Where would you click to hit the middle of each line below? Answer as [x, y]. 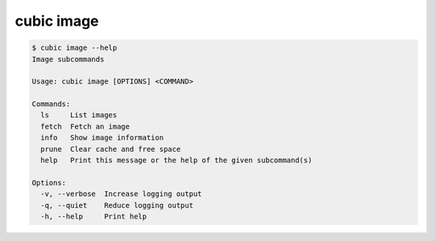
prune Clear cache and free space [111, 149]
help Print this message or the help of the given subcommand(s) [176, 160]
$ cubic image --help [75, 48]
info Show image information [102, 138]
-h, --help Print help [94, 216]
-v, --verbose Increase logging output [121, 194]
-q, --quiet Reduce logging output [117, 205]
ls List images [79, 115]
